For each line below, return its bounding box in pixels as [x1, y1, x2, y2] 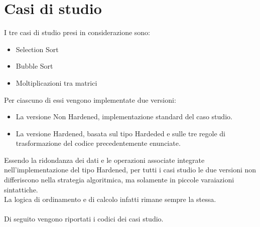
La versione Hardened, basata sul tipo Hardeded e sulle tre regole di [16, 128, 225, 138]
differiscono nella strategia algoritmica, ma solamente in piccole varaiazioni [4, 174, 234, 185]
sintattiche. [4, 184, 38, 194]
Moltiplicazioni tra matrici [16, 77, 97, 88]
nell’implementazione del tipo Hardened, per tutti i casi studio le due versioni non [4, 164, 256, 175]
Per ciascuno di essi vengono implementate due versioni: [4, 94, 176, 105]
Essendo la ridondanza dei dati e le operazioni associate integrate [4, 154, 205, 165]
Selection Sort [16, 44, 59, 54]
